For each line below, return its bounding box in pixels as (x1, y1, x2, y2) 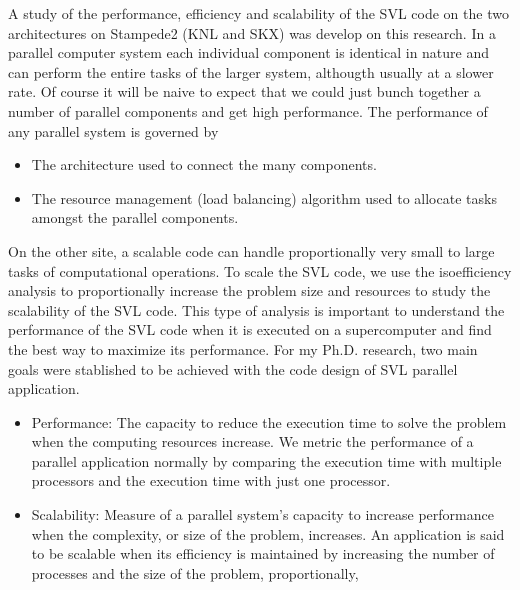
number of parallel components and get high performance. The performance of (8, 100, 488, 121)
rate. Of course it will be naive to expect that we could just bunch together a (8, 81, 481, 102)
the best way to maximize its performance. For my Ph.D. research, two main (8, 338, 478, 359)
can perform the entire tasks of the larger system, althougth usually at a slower (8, 61, 494, 82)
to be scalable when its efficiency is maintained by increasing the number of (31, 543, 495, 564)
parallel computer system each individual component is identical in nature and (8, 42, 490, 63)
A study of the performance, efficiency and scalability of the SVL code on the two (8, 3, 509, 23)
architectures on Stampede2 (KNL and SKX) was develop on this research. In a (8, 22, 496, 43)
